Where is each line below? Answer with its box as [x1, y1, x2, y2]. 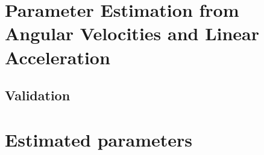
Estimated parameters [5, 127, 192, 151]
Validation [5, 86, 71, 105]
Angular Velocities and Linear [5, 21, 260, 46]
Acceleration [5, 44, 110, 69]
